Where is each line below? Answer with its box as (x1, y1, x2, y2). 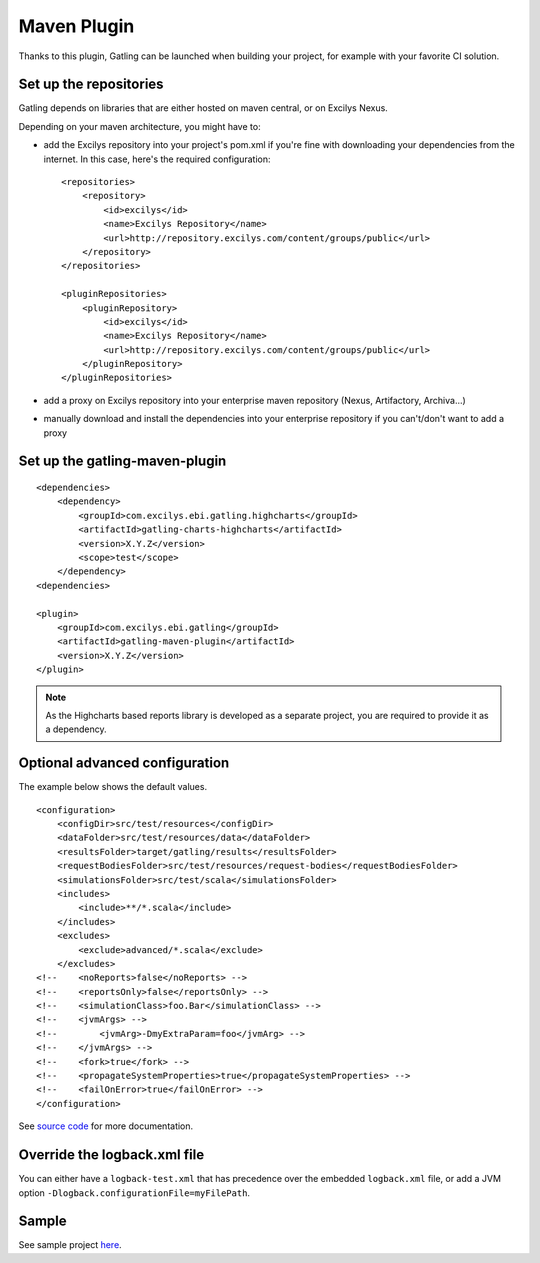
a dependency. (45, 723, 107, 735)
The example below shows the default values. (18, 781, 208, 793)
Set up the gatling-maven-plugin (18, 453, 227, 470)
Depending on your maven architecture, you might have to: (18, 120, 261, 132)
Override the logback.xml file (18, 1146, 205, 1164)
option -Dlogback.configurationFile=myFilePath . (18, 1186, 250, 1199)
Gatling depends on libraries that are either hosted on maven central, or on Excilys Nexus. (18, 102, 389, 114)
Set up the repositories (18, 76, 164, 93)
